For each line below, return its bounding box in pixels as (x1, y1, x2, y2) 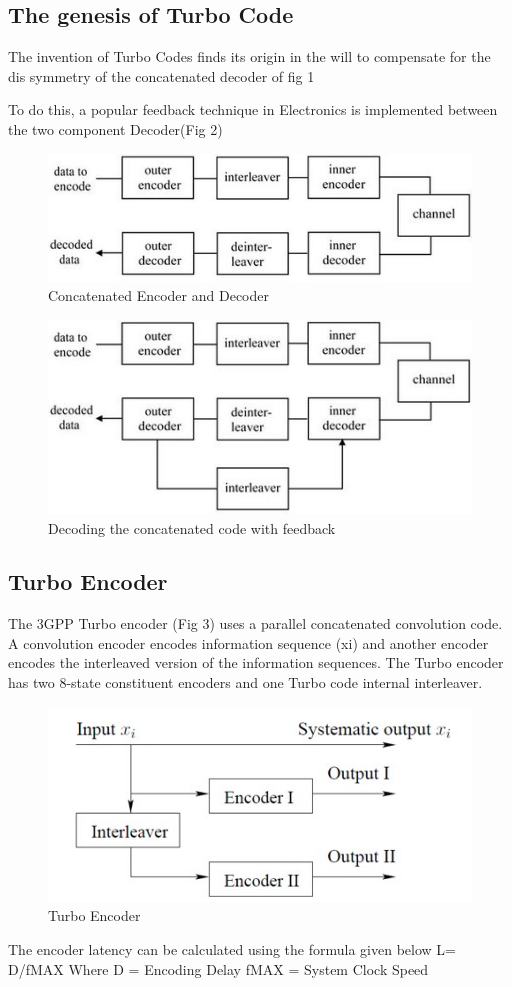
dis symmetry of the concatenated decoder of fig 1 (8, 65, 315, 86)
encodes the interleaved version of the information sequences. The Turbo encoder (8, 652, 504, 673)
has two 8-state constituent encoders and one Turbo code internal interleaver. (8, 672, 483, 693)
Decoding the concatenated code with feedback (48, 517, 336, 538)
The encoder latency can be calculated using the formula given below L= (8, 939, 456, 960)
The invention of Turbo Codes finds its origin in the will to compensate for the (8, 46, 491, 67)
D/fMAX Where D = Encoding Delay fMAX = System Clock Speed (8, 958, 429, 979)
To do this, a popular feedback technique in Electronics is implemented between (8, 99, 498, 120)
